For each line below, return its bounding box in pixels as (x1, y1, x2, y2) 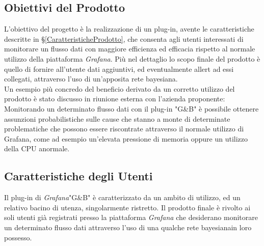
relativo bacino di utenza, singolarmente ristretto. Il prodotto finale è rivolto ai (4, 202, 251, 212)
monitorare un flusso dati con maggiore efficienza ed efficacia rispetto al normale (4, 43, 255, 54)
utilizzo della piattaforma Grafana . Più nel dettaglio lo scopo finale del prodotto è (4, 53, 260, 64)
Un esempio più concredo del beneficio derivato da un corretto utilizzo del (4, 83, 235, 94)
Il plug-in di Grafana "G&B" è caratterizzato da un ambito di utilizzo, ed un (4, 192, 241, 203)
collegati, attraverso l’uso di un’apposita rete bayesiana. (4, 73, 178, 84)
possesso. (4, 232, 32, 242)
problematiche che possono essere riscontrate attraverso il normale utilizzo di (4, 123, 244, 134)
